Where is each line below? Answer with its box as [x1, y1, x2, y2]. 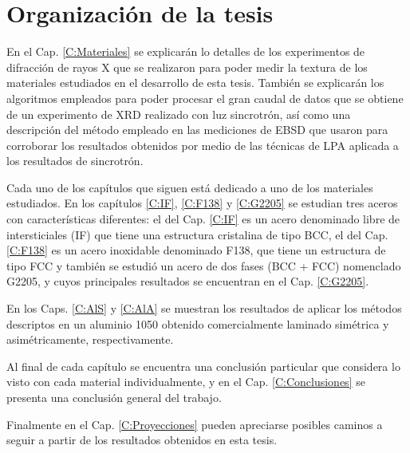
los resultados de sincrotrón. [6, 152, 144, 169]
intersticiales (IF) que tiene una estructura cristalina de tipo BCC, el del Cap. [6, 226, 388, 242]
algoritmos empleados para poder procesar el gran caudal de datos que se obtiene [6, 89, 404, 106]
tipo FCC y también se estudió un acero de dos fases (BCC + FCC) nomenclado [6, 257, 401, 274]
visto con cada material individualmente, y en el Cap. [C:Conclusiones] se [6, 373, 365, 390]
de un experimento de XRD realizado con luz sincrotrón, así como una [6, 105, 351, 122]
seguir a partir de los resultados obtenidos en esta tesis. [6, 431, 278, 448]
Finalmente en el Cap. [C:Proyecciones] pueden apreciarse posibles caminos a [6, 416, 383, 432]
